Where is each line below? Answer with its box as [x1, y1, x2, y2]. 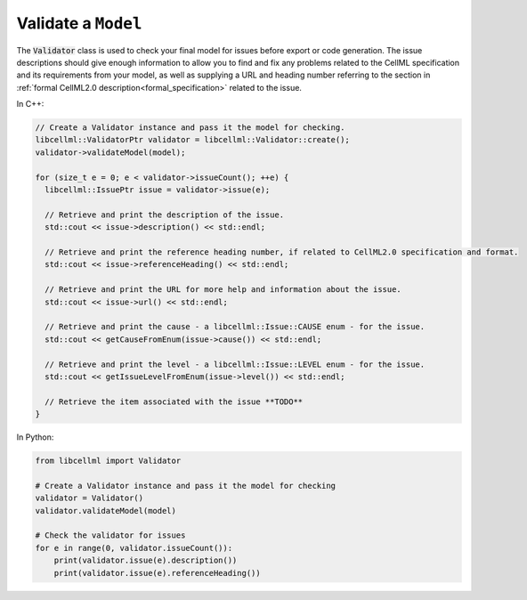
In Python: [16, 432, 54, 442]
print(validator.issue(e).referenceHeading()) [53, 568, 262, 578]
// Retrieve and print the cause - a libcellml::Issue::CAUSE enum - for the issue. [45, 321, 426, 332]
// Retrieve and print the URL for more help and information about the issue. [45, 285, 402, 295]
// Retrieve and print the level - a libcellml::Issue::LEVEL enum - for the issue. [45, 359, 426, 369]
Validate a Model [16, 13, 142, 33]
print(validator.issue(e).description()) [53, 555, 238, 565]
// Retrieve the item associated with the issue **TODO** [45, 396, 304, 407]
